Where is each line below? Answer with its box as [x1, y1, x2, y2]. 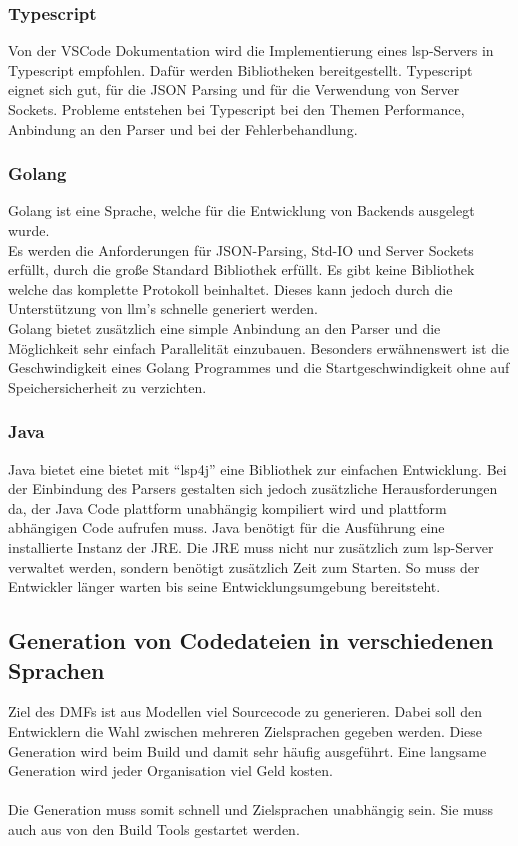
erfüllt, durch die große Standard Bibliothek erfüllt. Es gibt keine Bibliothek [8, 259, 475, 280]
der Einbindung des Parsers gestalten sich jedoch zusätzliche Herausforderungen [8, 478, 498, 499]
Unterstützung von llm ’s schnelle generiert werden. [8, 298, 318, 319]
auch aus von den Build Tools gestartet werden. [8, 818, 300, 839]
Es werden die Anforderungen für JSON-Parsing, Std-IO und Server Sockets [8, 239, 474, 260]
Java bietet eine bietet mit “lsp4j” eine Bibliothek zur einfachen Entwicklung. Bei [8, 458, 507, 479]
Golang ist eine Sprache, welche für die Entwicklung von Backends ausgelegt [8, 200, 475, 221]
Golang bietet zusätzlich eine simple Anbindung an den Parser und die [8, 317, 441, 338]
